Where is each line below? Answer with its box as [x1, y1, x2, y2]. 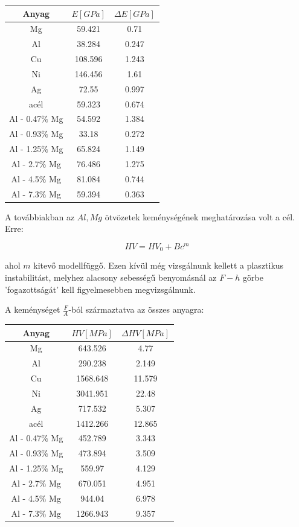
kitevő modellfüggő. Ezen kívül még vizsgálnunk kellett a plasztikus [33, 259, 284, 272]
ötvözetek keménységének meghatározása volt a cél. [104, 210, 295, 223]
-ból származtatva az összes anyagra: [68, 303, 204, 316]
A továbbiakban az [5, 210, 75, 223]
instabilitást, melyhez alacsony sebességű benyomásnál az [5, 271, 217, 284]
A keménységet [5, 303, 60, 316]
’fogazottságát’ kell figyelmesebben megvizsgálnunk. [5, 283, 196, 295]
